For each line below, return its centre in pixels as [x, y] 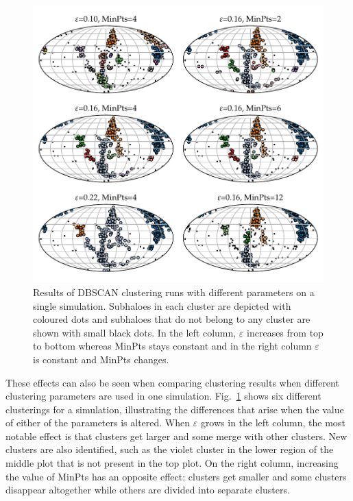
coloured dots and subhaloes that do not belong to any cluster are [172, 319]
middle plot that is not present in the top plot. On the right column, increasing [172, 463]
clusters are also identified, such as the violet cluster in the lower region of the [170, 449]
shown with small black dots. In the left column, [135, 332]
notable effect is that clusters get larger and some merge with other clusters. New [176, 436]
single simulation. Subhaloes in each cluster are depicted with [162, 305]
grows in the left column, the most [273, 423]
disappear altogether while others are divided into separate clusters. [148, 490]
